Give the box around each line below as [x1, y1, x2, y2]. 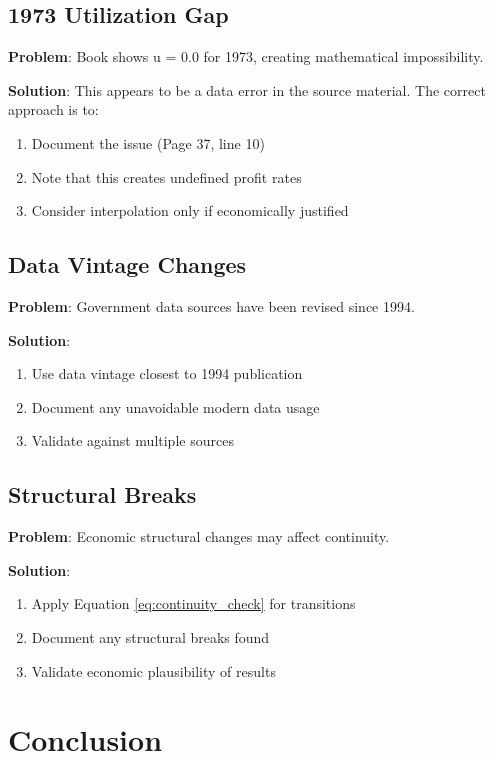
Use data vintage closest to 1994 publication [31, 363, 303, 384]
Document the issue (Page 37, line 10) [31, 132, 265, 153]
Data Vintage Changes [8, 249, 247, 280]
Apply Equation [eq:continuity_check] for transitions [31, 593, 356, 614]
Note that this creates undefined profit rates [31, 166, 302, 187]
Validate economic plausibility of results [31, 660, 276, 681]
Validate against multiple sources [31, 430, 234, 451]
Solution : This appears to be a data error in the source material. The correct [8, 79, 486, 100]
